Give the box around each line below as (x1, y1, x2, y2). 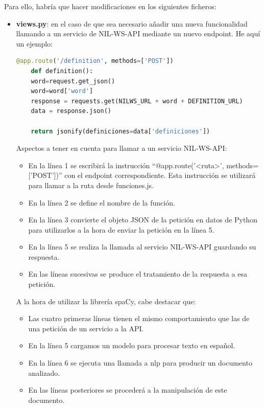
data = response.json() (31, 107, 111, 115)
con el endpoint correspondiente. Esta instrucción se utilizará (64, 170, 256, 180)
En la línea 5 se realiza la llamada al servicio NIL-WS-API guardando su (28, 241, 256, 252)
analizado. (28, 367, 60, 378)
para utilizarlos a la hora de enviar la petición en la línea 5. (28, 224, 214, 235)
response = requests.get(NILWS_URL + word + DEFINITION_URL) (31, 97, 243, 105)
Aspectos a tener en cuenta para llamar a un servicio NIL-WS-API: (16, 143, 227, 153)
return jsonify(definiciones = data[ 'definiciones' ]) (31, 127, 210, 135)
